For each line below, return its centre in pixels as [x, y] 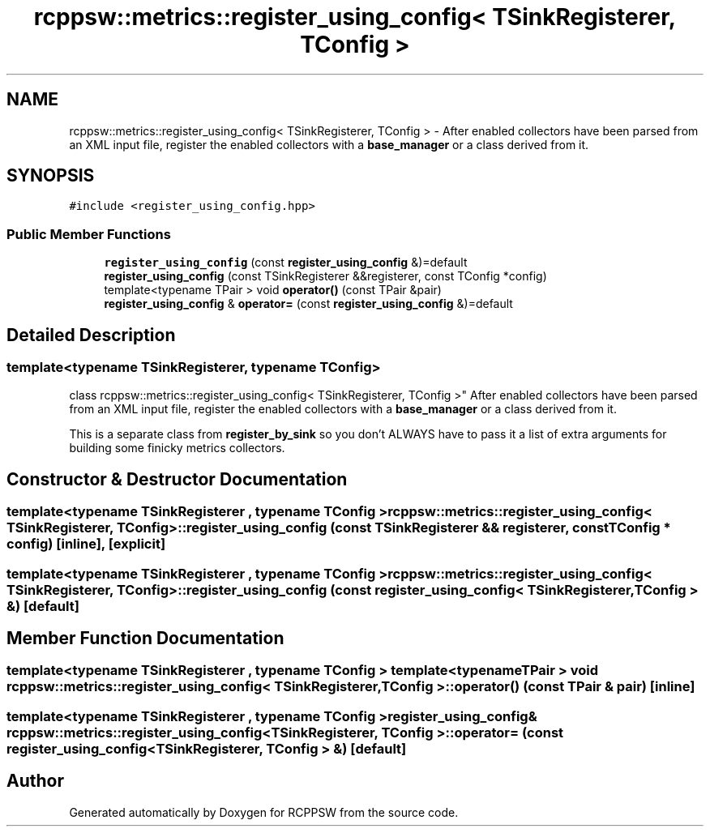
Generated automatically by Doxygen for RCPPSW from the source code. [264, 812]
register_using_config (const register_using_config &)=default [286, 263]
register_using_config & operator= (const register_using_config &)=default [308, 304]
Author [35, 781]
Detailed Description [91, 335]
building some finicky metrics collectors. [177, 448]
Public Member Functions [89, 234]
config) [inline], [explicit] [86, 544]
